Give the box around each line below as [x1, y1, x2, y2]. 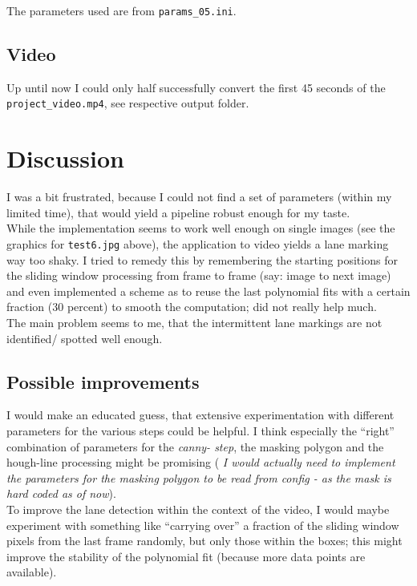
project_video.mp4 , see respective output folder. [6, 95, 249, 111]
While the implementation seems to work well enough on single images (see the [6, 220, 395, 236]
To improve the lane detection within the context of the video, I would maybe [6, 501, 390, 517]
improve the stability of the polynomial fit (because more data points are [6, 548, 366, 564]
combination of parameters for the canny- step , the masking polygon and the [6, 438, 384, 455]
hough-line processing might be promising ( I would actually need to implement [6, 454, 395, 471]
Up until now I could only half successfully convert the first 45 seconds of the [6, 79, 386, 95]
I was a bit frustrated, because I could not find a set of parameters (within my [6, 188, 392, 205]
